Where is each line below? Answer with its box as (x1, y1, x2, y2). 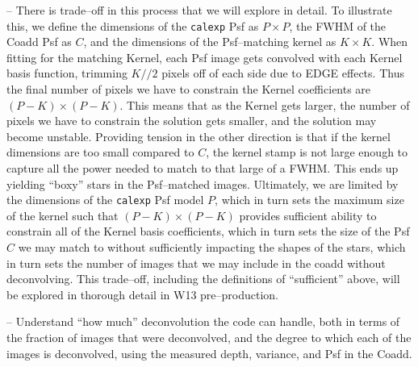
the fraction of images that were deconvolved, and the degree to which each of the (6, 329, 412, 345)
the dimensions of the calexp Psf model (6, 191, 204, 208)
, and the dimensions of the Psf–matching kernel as (83, 33, 336, 50)
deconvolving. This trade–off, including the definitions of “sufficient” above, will (6, 270, 400, 287)
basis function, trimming (6, 65, 127, 81)
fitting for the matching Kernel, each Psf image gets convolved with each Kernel (6, 48, 403, 65)
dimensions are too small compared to (6, 144, 194, 161)
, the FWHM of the (289, 17, 387, 34)
